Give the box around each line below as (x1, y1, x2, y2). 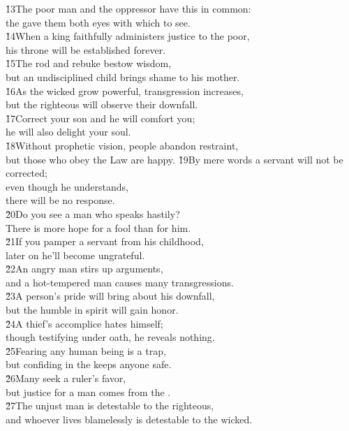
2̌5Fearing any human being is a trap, (6, 343, 166, 358)
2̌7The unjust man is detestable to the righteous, (6, 398, 214, 413)
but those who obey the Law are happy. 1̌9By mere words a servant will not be (6, 152, 343, 166)
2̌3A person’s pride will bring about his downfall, (6, 288, 215, 303)
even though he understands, (6, 179, 128, 193)
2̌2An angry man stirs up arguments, (6, 261, 163, 276)
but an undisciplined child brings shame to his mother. (6, 69, 240, 84)
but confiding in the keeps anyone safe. (6, 357, 172, 372)
